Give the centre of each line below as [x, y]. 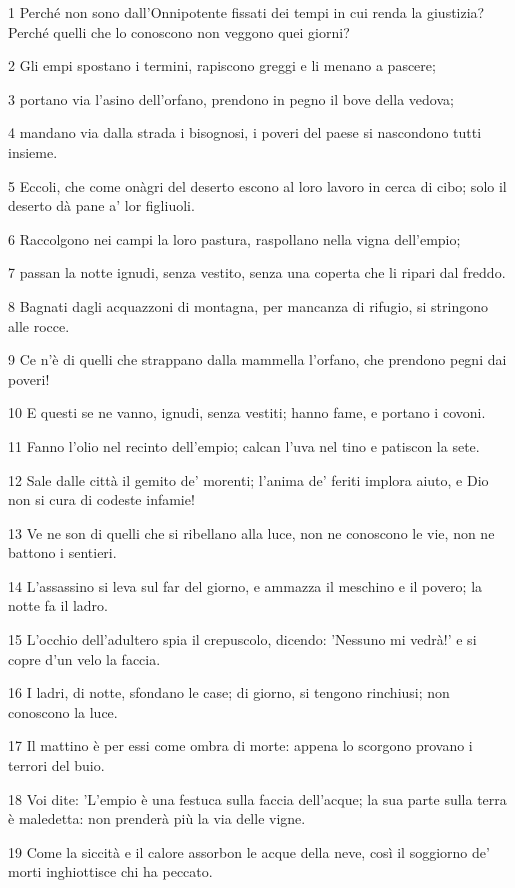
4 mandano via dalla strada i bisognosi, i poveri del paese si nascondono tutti [245, 132]
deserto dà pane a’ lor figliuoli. [101, 205]
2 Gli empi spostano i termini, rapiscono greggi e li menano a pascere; [222, 65]
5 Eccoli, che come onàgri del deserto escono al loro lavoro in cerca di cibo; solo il [257, 185]
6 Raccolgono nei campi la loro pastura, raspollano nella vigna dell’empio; [234, 238]
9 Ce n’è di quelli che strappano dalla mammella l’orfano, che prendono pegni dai [257, 359]
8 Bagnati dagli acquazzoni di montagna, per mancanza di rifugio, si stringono [248, 305]
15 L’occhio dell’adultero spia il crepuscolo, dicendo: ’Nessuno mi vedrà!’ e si [242, 639]
